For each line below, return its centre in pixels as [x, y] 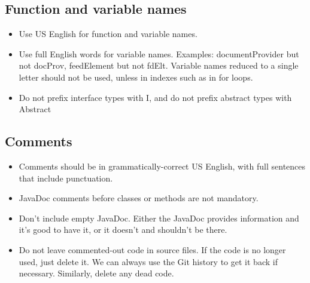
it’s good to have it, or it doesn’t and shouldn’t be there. [123, 230]
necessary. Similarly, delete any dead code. [96, 273]
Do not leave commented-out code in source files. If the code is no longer [152, 249]
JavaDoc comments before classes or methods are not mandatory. [139, 198]
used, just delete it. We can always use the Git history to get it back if [148, 261]
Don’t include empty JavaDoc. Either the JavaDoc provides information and [159, 218]
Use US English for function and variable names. [108, 34]
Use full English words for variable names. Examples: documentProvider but [159, 53]
